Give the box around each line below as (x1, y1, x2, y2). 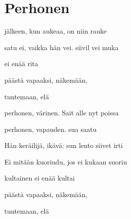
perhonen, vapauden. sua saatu (4, 124, 97, 134)
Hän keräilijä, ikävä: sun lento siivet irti (4, 140, 123, 150)
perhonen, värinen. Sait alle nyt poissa (4, 108, 119, 118)
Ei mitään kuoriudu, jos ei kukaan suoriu (4, 156, 127, 166)
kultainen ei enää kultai (4, 173, 75, 183)
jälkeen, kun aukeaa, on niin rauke (4, 26, 107, 36)
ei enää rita (4, 58, 38, 69)
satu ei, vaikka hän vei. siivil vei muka (4, 42, 119, 52)
